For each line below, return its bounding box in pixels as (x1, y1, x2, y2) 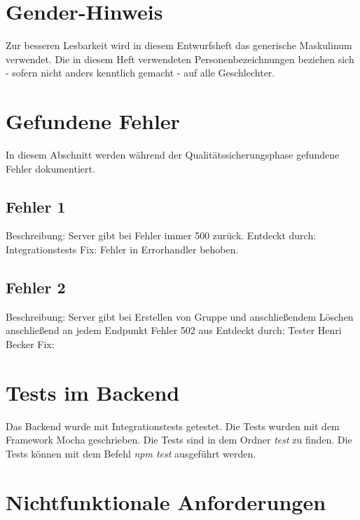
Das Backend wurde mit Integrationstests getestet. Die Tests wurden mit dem (6, 418, 340, 433)
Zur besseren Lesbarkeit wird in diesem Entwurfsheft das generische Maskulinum (6, 38, 352, 53)
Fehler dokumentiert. (6, 161, 95, 175)
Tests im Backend (6, 378, 180, 406)
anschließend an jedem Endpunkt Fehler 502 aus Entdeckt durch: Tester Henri (6, 323, 342, 338)
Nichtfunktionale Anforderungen (6, 487, 326, 516)
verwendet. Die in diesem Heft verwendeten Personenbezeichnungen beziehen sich (6, 51, 354, 66)
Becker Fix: (6, 337, 55, 351)
